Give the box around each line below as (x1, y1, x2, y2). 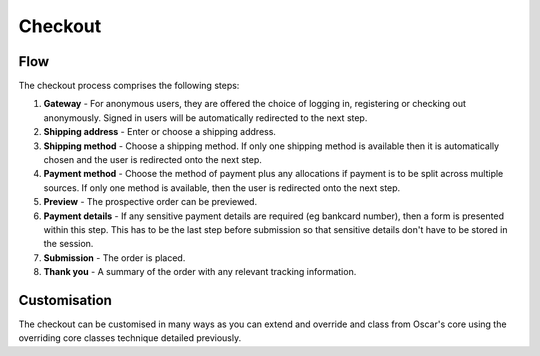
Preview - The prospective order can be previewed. (43, 196, 258, 208)
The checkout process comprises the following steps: (18, 80, 240, 92)
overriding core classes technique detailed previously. (18, 332, 242, 344)
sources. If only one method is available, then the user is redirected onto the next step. (43, 181, 401, 194)
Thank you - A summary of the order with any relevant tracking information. (43, 266, 357, 278)
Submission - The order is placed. (43, 251, 186, 264)
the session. (43, 238, 94, 250)
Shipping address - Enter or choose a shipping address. (43, 126, 277, 138)
